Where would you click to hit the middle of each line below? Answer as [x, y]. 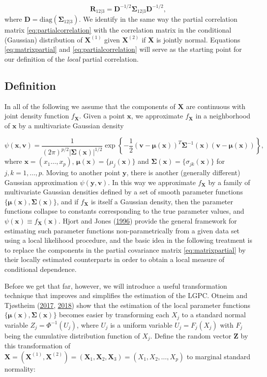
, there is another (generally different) [183, 172]
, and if [68, 201]
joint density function [37, 116]
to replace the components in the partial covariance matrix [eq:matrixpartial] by [125, 249]
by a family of [229, 182]
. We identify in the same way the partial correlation [158, 19]
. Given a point [102, 116]
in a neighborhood [223, 116]
